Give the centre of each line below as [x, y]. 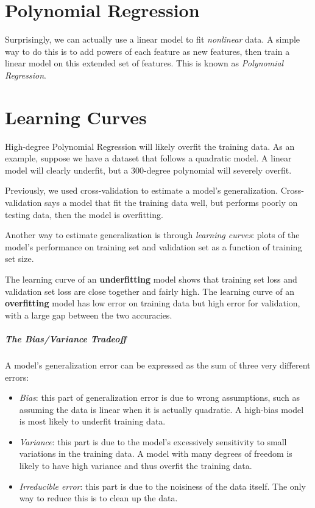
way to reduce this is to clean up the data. [98, 498]
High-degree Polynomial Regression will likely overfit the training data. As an [150, 146]
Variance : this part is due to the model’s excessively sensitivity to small [153, 441]
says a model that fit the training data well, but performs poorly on [171, 202]
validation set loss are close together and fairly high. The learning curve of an [150, 291]
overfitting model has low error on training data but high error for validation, [153, 303]
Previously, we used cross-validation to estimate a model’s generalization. [141, 190]
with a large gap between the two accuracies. [89, 315]
